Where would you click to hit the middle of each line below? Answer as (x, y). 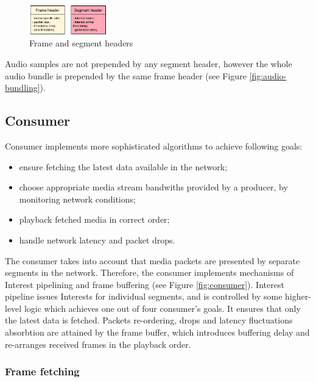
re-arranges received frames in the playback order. (98, 344)
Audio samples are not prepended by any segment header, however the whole (149, 63)
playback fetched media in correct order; (94, 219)
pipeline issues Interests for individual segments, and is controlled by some (144, 296)
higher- (298, 296)
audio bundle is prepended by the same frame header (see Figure (126, 75)
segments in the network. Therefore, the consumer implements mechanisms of (149, 272)
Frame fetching (42, 371)
